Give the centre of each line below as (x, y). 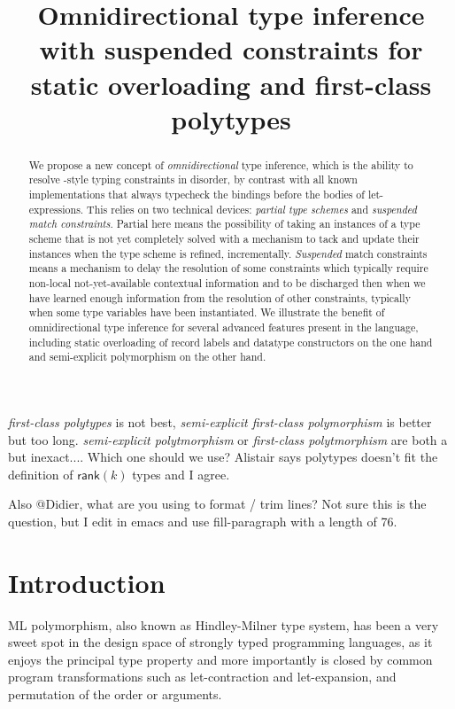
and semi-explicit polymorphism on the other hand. (147, 357)
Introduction (87, 582)
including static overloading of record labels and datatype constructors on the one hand (231, 342)
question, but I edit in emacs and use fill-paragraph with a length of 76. (203, 521)
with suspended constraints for (231, 49)
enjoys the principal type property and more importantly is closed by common (220, 659)
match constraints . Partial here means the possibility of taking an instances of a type (224, 224)
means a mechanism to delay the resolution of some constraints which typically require (228, 268)
